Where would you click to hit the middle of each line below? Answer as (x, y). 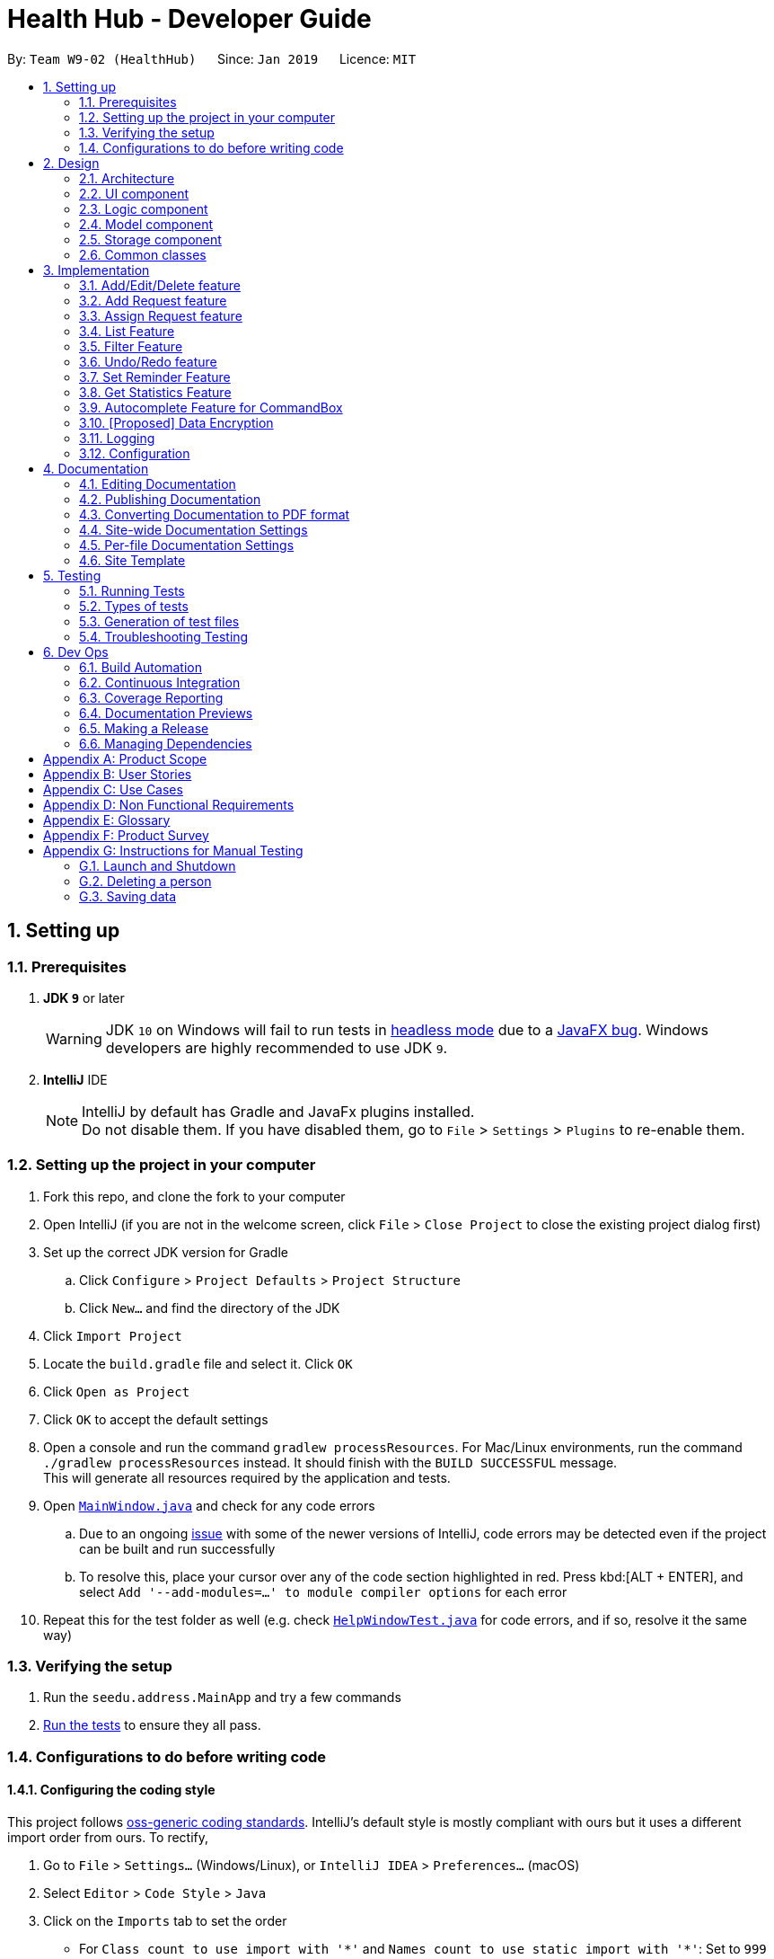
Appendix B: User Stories (118, 774)
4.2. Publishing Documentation (170, 499)
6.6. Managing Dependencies (166, 743)
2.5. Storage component (150, 239)
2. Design (71, 163)
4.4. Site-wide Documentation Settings (193, 529)
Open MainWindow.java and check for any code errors (209, 1505)
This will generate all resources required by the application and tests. (247, 1477)
